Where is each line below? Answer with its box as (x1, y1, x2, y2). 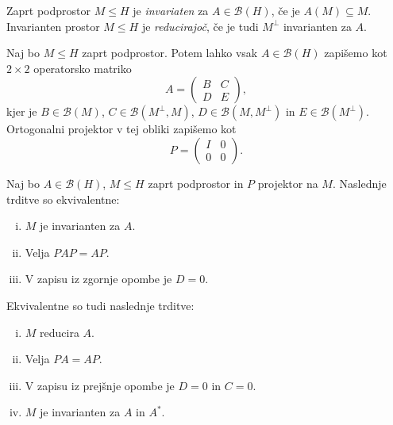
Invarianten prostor (6, 17, 100, 34)
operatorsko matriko (33, 59, 132, 76)
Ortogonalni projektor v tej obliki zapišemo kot (6, 121, 237, 137)
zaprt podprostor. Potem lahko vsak (82, 44, 258, 61)
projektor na (257, 174, 318, 191)
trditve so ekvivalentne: (6, 190, 120, 207)
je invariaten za (133, 2, 209, 18)
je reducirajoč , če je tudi (141, 17, 259, 34)
